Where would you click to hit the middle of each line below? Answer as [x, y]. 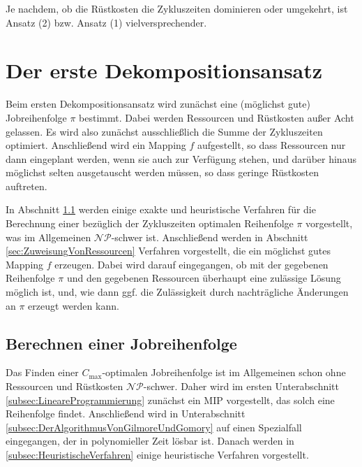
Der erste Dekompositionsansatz [164, 70]
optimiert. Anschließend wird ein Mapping [96, 145]
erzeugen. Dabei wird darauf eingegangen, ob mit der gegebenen [191, 264]
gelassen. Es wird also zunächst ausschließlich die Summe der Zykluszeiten [164, 131]
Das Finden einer [42, 372]
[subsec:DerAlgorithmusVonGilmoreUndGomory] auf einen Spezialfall [154, 427]
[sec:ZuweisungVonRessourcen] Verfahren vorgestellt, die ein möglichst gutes [168, 251]
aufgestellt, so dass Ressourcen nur [272, 145]
